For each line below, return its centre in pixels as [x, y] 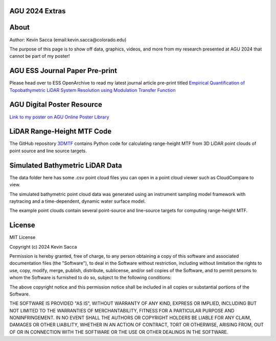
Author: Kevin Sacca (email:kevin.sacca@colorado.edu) [68, 40]
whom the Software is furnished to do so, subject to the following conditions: [90, 278]
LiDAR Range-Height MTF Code [61, 131]
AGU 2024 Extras [38, 11]
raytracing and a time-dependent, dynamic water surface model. [77, 201]
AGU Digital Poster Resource [56, 105]
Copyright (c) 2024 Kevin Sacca [43, 247]
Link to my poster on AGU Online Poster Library [59, 117]
